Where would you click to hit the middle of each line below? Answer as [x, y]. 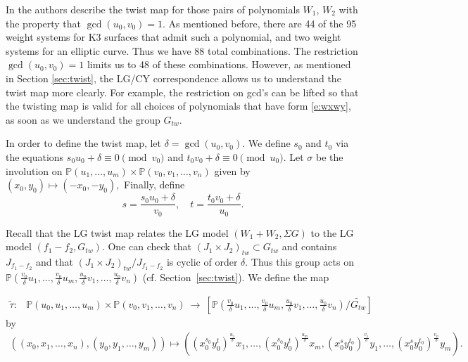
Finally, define [154, 185]
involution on [34, 170]
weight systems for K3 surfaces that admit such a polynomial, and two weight [173, 37]
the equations [35, 156]
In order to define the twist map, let [84, 143]
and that [55, 262]
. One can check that [147, 246]
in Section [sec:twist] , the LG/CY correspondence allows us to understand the [173, 78]
